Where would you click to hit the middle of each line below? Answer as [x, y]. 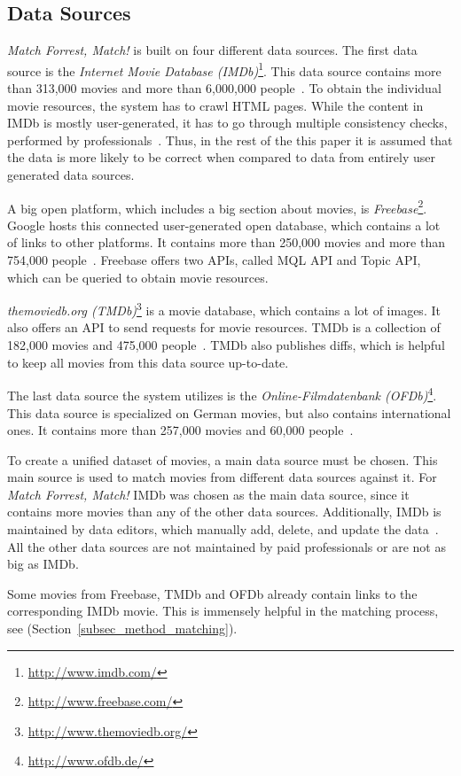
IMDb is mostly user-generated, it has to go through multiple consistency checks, [227, 123]
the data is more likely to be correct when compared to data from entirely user [221, 157]
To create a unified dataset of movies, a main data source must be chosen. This [223, 459]
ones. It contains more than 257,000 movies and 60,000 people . [180, 430]
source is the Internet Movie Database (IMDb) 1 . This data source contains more [224, 69]
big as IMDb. [43, 564]
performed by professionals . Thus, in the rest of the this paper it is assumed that [230, 140]
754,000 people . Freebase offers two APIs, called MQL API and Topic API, [214, 260]
